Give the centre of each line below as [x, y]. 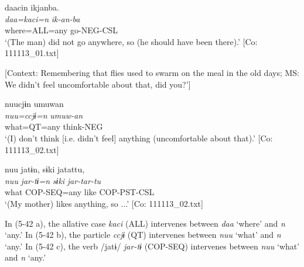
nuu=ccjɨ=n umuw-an [44, 115]
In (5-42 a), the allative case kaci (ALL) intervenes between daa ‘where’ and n [145, 223]
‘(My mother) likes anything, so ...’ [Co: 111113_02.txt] [104, 203]
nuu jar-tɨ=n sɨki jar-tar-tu [53, 180]
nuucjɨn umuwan [34, 104]
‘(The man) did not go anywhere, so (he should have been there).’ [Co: [131, 41]
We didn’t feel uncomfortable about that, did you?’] [98, 84]
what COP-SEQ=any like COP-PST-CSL [80, 192]
